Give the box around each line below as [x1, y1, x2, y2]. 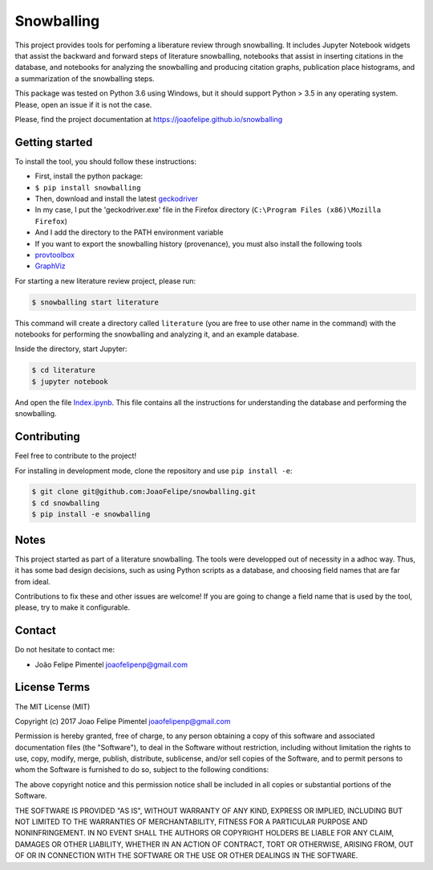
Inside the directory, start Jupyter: [14, 344, 127, 353]
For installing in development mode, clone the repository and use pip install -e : [14, 466, 293, 476]
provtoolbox [34, 250, 75, 259]
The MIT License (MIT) [14, 701, 91, 711]
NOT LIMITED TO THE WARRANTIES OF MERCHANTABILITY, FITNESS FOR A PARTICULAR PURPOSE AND [14, 817, 368, 827]
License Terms [14, 680, 91, 694]
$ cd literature [31, 366, 96, 375]
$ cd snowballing [31, 498, 100, 508]
